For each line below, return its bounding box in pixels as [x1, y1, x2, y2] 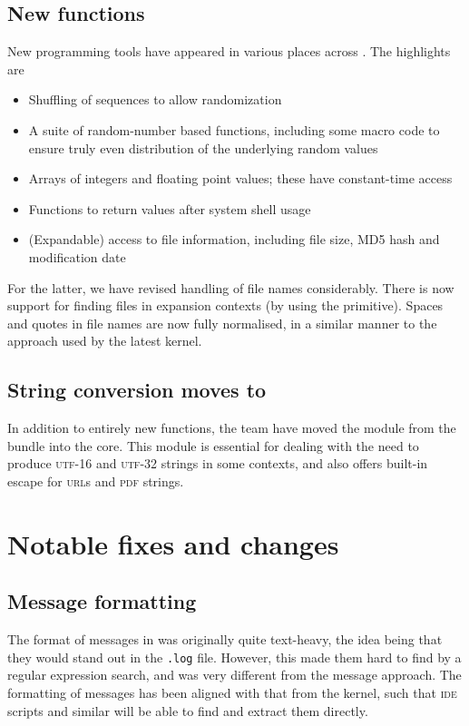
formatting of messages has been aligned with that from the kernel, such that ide [7, 682, 457, 701]
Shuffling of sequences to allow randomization [28, 90, 282, 109]
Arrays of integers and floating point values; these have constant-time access [28, 169, 453, 188]
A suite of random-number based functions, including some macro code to [28, 120, 440, 139]
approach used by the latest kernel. [7, 331, 202, 350]
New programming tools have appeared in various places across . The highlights [7, 42, 451, 61]
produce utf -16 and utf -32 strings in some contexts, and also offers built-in [7, 454, 428, 473]
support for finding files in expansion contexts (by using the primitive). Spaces [7, 296, 444, 315]
